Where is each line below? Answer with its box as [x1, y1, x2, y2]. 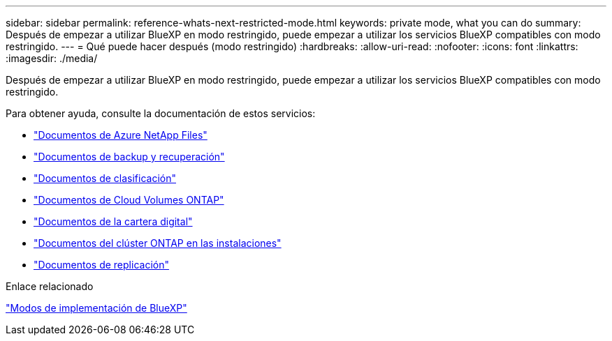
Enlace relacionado [6, 280, 94, 292]
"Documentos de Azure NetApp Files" [34, 129, 207, 141]
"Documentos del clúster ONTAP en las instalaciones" [34, 237, 282, 249]
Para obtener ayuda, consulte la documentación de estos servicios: [6, 107, 316, 119]
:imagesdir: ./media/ [6, 52, 98, 64]
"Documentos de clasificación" [34, 172, 177, 184]
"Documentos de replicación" [34, 259, 169, 271]
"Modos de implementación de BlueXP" [6, 302, 187, 314]
